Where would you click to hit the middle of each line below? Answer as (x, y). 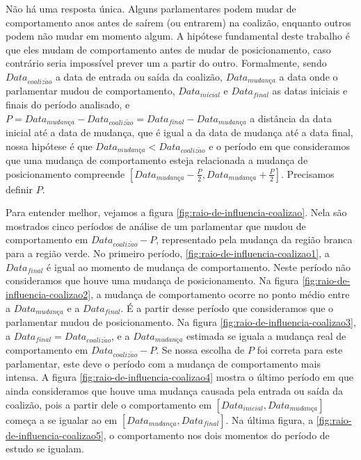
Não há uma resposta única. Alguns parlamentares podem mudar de (151, 8)
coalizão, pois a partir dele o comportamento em (109, 404)
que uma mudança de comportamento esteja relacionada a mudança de (157, 160)
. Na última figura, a (270, 419)
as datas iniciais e (310, 91)
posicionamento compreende (65, 173)
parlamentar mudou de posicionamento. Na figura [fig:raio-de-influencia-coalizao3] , (181, 322)
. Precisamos (308, 173)
